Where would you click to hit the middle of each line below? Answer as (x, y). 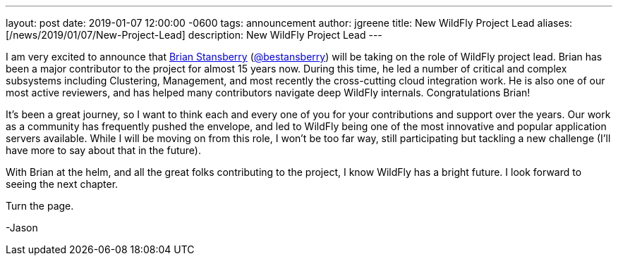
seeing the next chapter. (62, 184)
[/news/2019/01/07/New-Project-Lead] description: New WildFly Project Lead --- (194, 35)
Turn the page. (40, 206)
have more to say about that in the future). (103, 150)
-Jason (22, 228)
